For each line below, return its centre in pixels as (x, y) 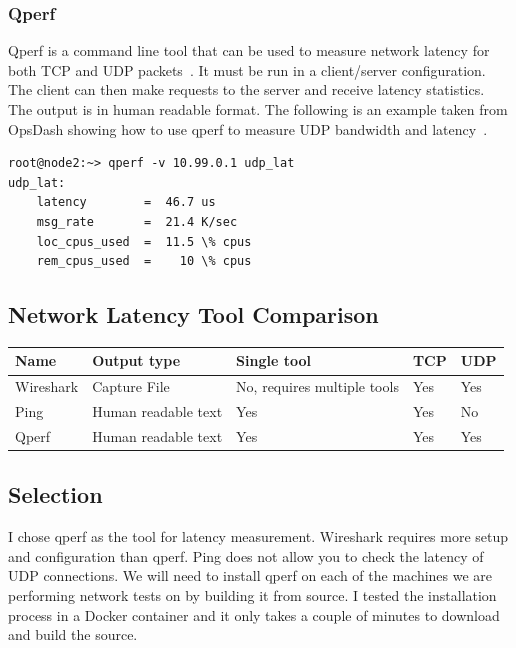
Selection (55, 494)
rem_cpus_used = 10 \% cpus (144, 261)
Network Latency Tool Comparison (193, 314)
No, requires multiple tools (317, 386)
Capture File (131, 386)
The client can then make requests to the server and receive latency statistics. (246, 89)
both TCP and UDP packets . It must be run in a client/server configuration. (247, 69)
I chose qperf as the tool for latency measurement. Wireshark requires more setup (258, 536)
